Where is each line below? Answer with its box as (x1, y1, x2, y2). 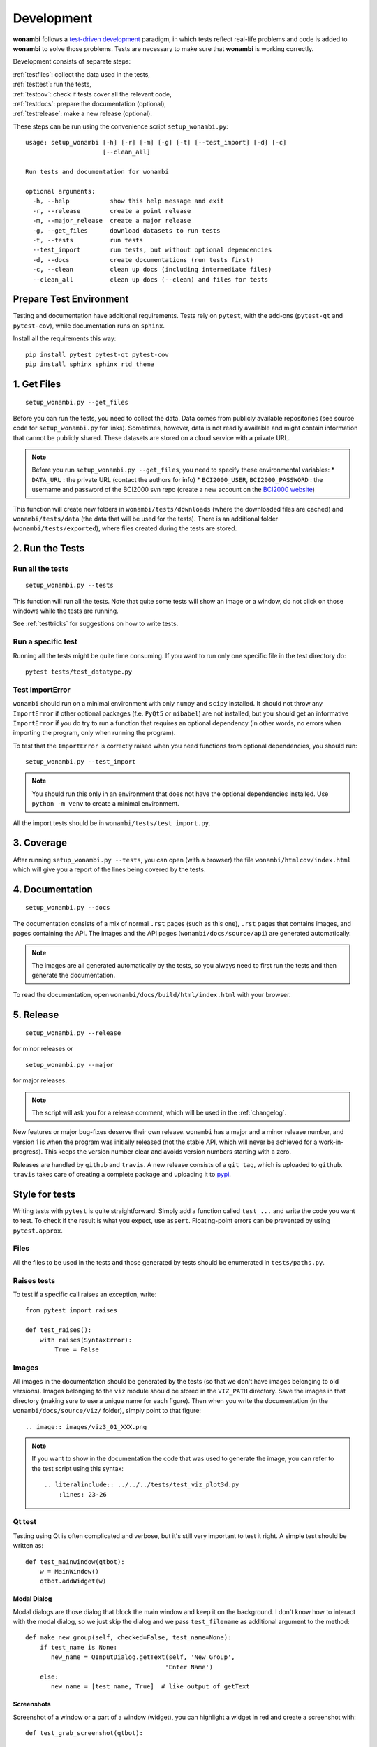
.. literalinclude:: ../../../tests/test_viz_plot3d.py (44, 1481, 239, 1488)
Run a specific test (13, 637, 77, 646)
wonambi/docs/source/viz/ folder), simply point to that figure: (13, 1407, 202, 1415)
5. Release (13, 1008, 59, 1020)
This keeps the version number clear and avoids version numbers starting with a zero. (44, 1147, 292, 1156)
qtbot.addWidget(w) (39, 1577, 107, 1586)
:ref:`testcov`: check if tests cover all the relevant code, (13, 89, 172, 98)
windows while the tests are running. (13, 607, 119, 615)
